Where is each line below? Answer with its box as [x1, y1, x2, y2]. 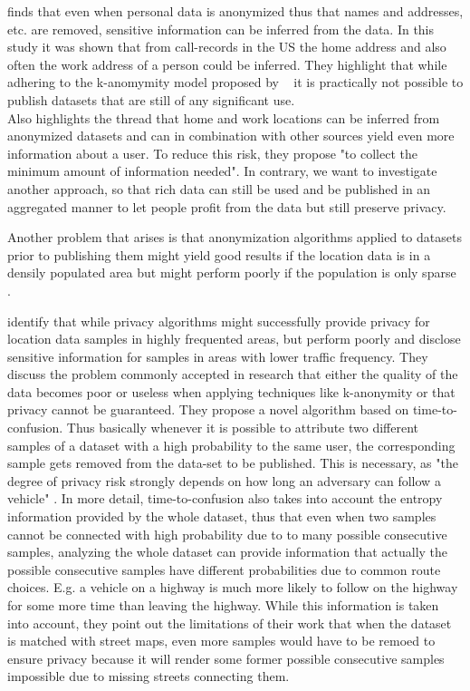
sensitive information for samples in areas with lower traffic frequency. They [7, 346, 428, 365]
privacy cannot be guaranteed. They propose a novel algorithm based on [7, 400, 409, 419]
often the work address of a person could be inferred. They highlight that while [7, 54, 447, 73]
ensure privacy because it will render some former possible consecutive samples [7, 648, 445, 667]
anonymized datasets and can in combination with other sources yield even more [7, 126, 455, 145]
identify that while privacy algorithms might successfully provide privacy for [7, 311, 430, 330]
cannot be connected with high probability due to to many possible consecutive [7, 524, 447, 543]
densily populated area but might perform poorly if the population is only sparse [7, 263, 456, 282]
